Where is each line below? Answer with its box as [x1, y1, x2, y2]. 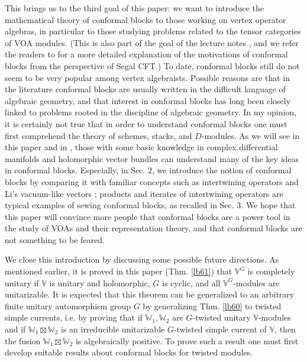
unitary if [5, 276, 39, 289]
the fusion [5, 334, 41, 347]
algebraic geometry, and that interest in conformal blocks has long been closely [5, 94, 291, 106]
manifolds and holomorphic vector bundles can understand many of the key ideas [5, 152, 299, 164]
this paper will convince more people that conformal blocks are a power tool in [5, 210, 290, 222]
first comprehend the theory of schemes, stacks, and [5, 129, 192, 141]
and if [5, 323, 26, 335]
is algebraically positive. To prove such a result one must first [75, 334, 299, 347]
